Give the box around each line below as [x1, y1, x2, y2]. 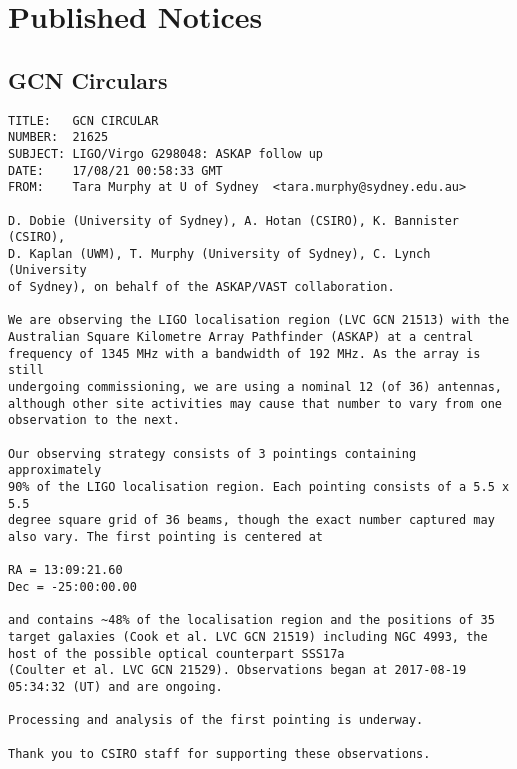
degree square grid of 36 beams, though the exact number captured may [8, 513, 495, 528]
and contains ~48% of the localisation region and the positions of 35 [8, 613, 495, 628]
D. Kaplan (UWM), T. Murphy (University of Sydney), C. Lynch [8, 246, 431, 261]
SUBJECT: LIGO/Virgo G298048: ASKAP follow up [8, 146, 323, 161]
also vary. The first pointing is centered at [8, 529, 323, 544]
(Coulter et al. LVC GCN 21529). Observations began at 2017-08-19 [8, 663, 467, 678]
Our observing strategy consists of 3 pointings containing [8, 446, 417, 461]
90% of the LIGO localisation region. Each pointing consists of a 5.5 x [8, 480, 510, 495]
